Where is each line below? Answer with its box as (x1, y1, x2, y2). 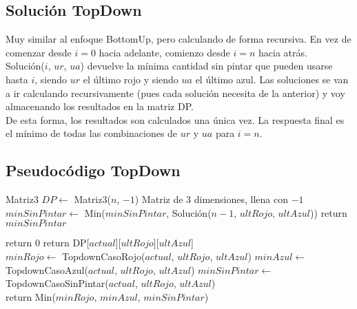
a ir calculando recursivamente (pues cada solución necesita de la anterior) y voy (6, 85, 345, 100)
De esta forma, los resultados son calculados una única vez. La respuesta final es (6, 112, 345, 127)
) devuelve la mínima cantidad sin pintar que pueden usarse (80, 58, 333, 73)
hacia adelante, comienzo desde (99, 45, 230, 59)
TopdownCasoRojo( (61, 248, 145, 263)
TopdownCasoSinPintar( (6, 276, 109, 290)
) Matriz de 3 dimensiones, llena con (134, 192, 288, 206)
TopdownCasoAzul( (6, 262, 88, 277)
